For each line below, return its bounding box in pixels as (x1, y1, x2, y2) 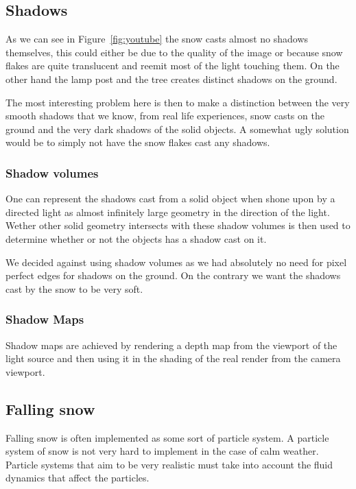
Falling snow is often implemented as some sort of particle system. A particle (5, 430, 329, 444)
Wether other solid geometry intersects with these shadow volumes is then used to (5, 218, 351, 232)
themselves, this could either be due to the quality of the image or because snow (5, 45, 343, 59)
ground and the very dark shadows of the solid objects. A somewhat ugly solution (5, 121, 349, 136)
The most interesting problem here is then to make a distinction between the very (5, 95, 350, 109)
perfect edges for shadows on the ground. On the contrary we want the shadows (5, 268, 341, 283)
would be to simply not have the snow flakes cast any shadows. (5, 135, 270, 150)
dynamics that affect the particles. (5, 470, 150, 485)
